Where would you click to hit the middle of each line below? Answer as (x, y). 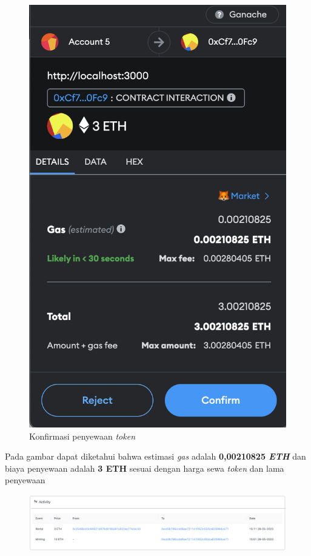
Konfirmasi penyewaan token (82, 436)
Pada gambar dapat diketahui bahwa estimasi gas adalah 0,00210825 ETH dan (155, 456)
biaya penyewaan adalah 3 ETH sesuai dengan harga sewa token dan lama (145, 468)
